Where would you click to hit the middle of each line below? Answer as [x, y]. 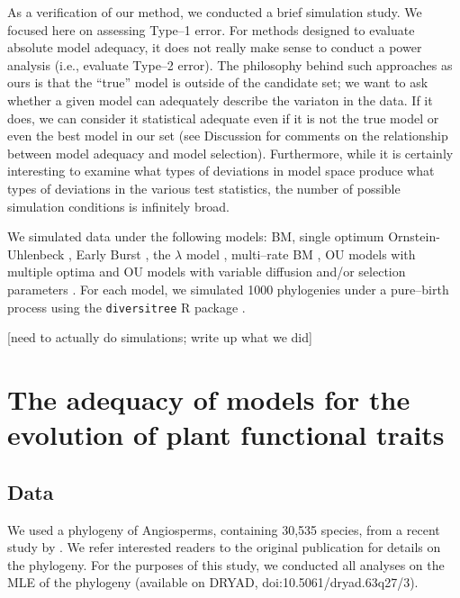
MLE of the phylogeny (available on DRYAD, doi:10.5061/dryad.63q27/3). [213, 582]
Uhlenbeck [36, 254]
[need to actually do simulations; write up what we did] [160, 337]
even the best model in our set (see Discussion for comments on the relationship [228, 136]
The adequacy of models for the [209, 399]
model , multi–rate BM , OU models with [301, 254]
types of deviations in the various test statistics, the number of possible [204, 188]
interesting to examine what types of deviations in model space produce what [221, 171]
